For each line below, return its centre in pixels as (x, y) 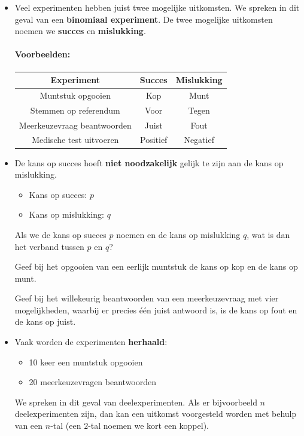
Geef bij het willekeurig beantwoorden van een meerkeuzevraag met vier (147, 298)
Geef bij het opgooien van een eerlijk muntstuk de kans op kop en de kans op (156, 266)
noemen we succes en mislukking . (80, 31)
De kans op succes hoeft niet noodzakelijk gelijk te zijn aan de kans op (149, 162)
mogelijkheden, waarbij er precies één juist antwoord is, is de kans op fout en (156, 310)
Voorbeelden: (42, 54)
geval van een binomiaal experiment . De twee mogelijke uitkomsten (144, 19)
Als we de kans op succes (60, 234)
